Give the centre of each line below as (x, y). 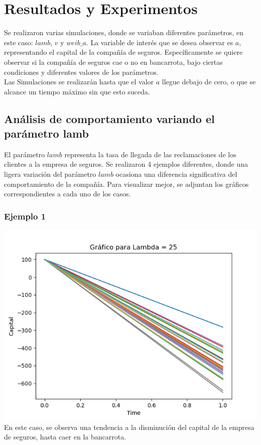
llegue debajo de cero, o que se (209, 82)
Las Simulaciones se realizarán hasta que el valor (79, 82)
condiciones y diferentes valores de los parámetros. (81, 72)
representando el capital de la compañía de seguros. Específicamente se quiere (123, 52)
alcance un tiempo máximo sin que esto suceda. (77, 91)
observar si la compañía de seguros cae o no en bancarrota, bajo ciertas (113, 62)
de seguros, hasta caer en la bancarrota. (65, 437)
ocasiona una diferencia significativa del (176, 174)
